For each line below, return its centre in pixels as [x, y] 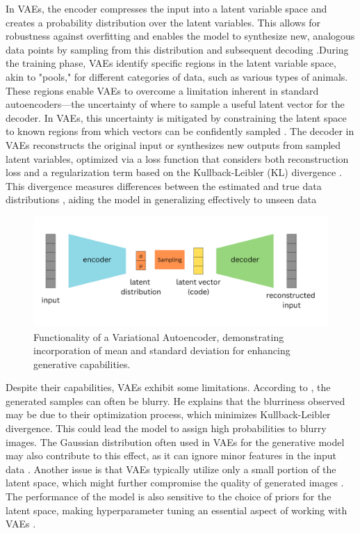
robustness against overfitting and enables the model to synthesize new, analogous [180, 36]
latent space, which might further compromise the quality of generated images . [175, 483]
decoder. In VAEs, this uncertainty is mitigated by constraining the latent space [176, 117]
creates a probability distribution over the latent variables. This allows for [163, 22]
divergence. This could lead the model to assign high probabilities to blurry [166, 428]
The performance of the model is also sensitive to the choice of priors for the [169, 496]
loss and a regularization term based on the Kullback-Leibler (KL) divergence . [174, 172]
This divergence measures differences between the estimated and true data [164, 185]
